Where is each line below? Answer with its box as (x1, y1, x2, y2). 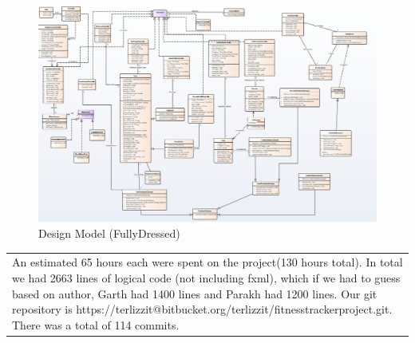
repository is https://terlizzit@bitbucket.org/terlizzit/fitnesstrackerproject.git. (12, 301, 393, 317)
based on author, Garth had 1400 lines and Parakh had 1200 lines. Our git (12, 285, 377, 302)
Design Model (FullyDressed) (38, 224, 180, 241)
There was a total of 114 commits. (12, 316, 180, 333)
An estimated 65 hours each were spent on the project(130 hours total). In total (12, 254, 403, 270)
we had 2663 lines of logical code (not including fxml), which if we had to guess (12, 269, 401, 286)
